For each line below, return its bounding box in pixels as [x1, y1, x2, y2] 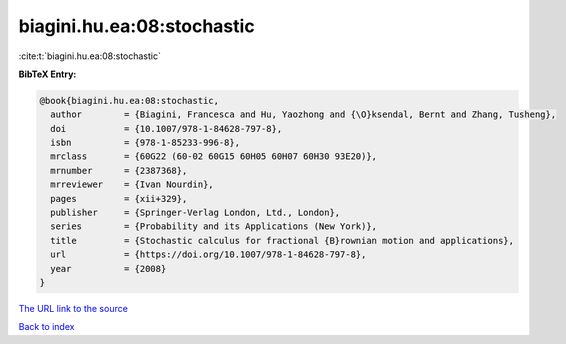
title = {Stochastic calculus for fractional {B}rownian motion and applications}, [50, 235, 515, 246]
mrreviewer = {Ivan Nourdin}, [50, 179, 214, 190]
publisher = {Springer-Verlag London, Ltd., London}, [50, 207, 341, 219]
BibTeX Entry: [18, 68, 77, 80]
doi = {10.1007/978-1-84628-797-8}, [50, 123, 283, 134]
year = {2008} [50, 263, 167, 274]
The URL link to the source [18, 302, 129, 314]
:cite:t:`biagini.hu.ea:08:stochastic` [18, 50, 162, 62]
